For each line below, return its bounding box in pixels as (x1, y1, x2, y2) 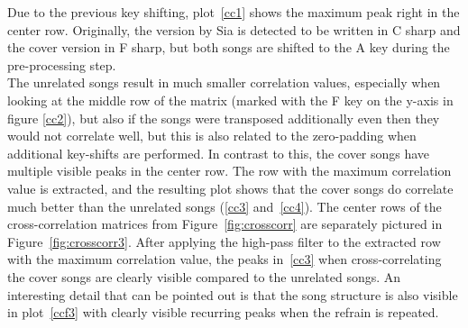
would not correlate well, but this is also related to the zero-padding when (7, 126, 417, 145)
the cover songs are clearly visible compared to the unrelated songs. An (7, 267, 401, 286)
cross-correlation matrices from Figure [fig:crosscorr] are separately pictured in (7, 214, 443, 233)
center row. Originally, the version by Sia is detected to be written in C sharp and (7, 20, 461, 39)
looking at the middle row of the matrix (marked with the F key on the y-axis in (7, 90, 454, 109)
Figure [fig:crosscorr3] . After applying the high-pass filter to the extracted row (7, 232, 441, 251)
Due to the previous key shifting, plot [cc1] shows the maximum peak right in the (7, 3, 460, 21)
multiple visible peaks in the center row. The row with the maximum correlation (7, 161, 452, 180)
